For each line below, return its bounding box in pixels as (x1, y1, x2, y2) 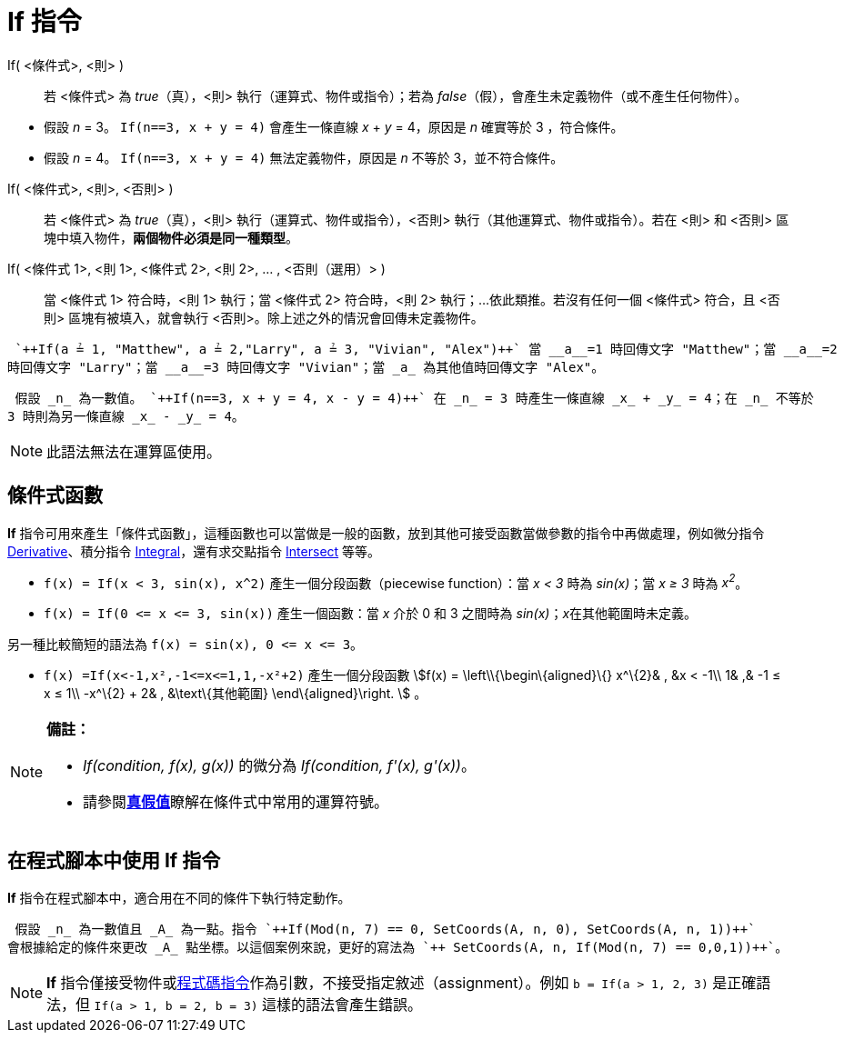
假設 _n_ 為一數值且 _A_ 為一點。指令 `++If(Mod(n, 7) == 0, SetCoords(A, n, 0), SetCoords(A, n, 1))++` (15, 922, 756, 937)
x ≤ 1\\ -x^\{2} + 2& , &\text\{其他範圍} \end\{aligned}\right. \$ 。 (44, 685, 427, 702)
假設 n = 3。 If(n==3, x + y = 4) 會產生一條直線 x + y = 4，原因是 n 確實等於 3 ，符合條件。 (44, 118, 624, 135)
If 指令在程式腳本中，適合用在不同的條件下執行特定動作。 (7, 890, 351, 906)
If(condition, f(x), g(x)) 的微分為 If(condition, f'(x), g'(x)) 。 (83, 756, 476, 775)
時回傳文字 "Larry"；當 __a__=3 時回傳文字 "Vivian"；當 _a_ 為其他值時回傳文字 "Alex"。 (7, 359, 605, 375)
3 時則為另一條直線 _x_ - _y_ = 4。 (7, 408, 245, 424)
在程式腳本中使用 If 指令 (7, 848, 221, 872)
